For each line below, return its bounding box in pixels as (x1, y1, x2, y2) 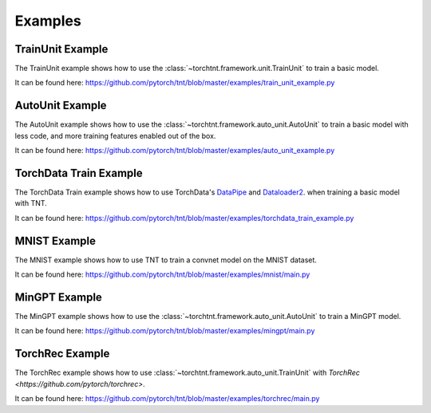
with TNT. (14, 199, 47, 208)
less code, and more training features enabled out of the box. (14, 131, 216, 140)
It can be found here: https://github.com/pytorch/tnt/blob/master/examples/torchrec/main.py (14, 394, 320, 403)
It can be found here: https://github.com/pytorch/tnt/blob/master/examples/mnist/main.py (14, 269, 310, 279)
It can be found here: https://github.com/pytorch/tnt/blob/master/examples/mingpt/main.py (14, 326, 315, 336)
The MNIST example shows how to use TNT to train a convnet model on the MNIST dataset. (14, 255, 317, 265)
